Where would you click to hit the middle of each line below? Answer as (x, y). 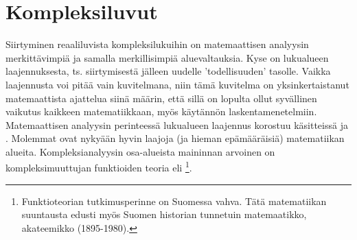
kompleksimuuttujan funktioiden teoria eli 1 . (99, 167)
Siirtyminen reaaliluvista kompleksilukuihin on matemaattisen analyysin (157, 44)
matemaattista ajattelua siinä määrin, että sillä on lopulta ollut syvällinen (161, 98)
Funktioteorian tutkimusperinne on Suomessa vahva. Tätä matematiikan (174, 201)
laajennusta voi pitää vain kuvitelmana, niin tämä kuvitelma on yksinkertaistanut (177, 84)
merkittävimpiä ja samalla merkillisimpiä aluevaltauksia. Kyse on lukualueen (167, 57)
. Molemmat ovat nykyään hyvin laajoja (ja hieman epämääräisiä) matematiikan (175, 138)
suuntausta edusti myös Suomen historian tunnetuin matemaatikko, (164, 214)
